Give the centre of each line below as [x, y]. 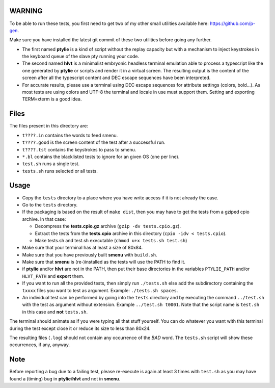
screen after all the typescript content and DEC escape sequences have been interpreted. [116, 78]
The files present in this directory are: [49, 126]
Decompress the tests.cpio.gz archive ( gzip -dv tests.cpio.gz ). [108, 226]
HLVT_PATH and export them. [53, 276]
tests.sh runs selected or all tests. [60, 171]
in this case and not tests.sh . [55, 312]
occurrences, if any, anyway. [40, 345]
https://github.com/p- [232, 23]
